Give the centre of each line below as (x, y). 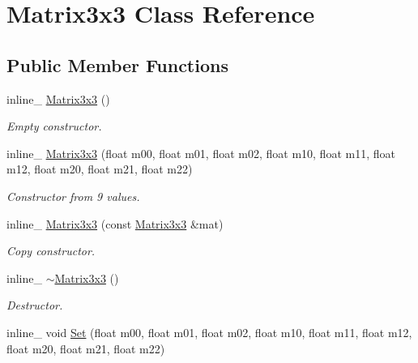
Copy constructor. (51, 251)
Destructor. (35, 305)
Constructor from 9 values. (73, 196)
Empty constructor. (54, 126)
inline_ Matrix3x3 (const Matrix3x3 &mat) (115, 223)
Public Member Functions (117, 64)
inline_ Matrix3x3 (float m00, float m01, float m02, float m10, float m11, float (201, 153)
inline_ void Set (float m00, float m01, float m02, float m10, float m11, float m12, (209, 332)
